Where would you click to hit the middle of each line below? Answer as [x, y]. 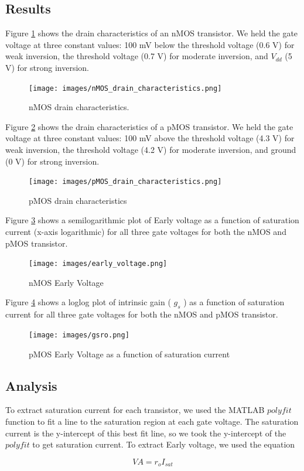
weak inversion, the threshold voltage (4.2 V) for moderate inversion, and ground [151, 150]
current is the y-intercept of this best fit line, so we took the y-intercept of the [146, 433]
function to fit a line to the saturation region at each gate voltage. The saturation [152, 421]
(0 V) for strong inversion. [52, 161]
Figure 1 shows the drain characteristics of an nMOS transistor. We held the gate [152, 33]
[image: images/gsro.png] [79, 335]
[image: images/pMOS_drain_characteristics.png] [125, 182]
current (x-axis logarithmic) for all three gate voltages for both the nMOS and [146, 232]
